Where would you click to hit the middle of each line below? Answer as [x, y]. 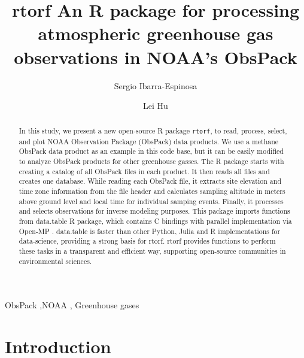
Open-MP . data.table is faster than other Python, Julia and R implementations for [150, 231]
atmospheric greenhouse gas [156, 33]
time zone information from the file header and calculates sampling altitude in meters [152, 191]
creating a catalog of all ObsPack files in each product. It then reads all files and [144, 171]
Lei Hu [156, 106]
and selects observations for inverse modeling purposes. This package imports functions [154, 211]
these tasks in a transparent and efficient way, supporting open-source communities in [152, 251]
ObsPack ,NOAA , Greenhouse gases [72, 305]
